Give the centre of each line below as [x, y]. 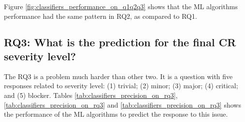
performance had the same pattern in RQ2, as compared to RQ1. [100, 16]
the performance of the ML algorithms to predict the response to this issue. [116, 114]
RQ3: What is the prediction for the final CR [120, 42]
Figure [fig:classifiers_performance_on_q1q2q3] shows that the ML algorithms [121, 6]
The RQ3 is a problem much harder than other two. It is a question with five [118, 76]
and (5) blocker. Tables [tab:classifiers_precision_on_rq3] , [91, 95]
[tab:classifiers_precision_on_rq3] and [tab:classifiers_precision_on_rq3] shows [122, 104]
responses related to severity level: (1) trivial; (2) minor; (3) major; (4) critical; [121, 86]
